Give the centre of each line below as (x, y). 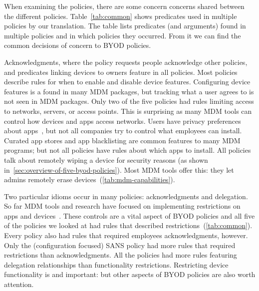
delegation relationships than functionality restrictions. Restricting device (116, 264)
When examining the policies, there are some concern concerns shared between (124, 6)
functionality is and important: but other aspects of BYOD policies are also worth (130, 274)
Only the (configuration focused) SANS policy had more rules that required (120, 245)
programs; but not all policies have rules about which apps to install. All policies (128, 150)
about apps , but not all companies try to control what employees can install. (123, 131)
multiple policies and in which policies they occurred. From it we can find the (123, 35)
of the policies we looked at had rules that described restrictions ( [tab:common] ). (128, 225)
